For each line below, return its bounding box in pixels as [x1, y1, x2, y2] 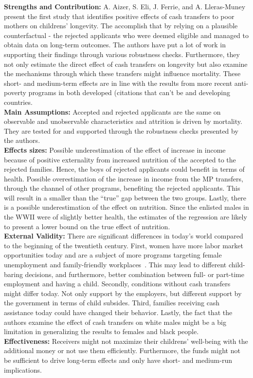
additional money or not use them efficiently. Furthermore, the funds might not [4, 345, 240, 356]
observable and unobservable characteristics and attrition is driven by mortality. [4, 116, 242, 126]
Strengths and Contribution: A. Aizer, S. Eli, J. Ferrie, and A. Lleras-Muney [4, 1, 246, 11]
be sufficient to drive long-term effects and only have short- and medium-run [4, 355, 232, 365]
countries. [4, 97, 33, 107]
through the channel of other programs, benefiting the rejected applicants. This [4, 183, 240, 193]
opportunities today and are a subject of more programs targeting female [4, 250, 222, 260]
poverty [4, 87, 26, 98]
